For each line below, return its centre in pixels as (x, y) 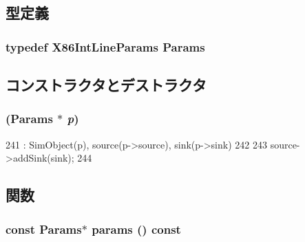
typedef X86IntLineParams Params (105, 46)
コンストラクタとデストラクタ (106, 85)
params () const (136, 229)
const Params (44, 229)
